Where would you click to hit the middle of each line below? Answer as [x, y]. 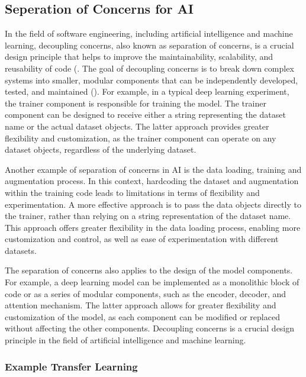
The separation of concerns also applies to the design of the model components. [149, 270]
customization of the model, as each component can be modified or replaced [142, 316]
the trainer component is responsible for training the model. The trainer [136, 103]
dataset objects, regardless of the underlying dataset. [101, 149]
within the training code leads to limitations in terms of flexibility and [132, 192]
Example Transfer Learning [71, 366]
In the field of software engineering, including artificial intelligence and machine [149, 33]
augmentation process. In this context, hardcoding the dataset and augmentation [152, 181]
